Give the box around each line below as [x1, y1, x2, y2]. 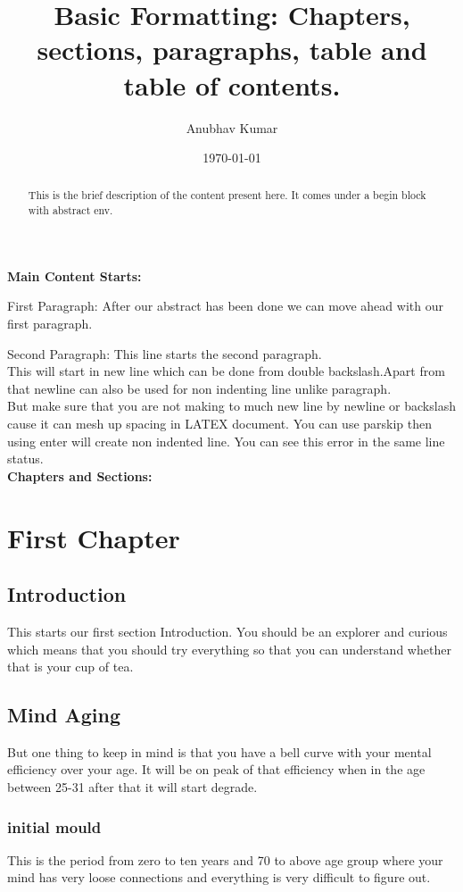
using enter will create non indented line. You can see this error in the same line [7, 431, 445, 450]
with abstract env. [28, 203, 113, 218]
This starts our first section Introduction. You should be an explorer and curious [7, 621, 448, 640]
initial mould [7, 815, 102, 838]
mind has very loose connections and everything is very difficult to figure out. [7, 868, 431, 887]
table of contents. [123, 66, 341, 103]
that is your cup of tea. [7, 657, 134, 676]
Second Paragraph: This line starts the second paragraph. [7, 344, 322, 363]
